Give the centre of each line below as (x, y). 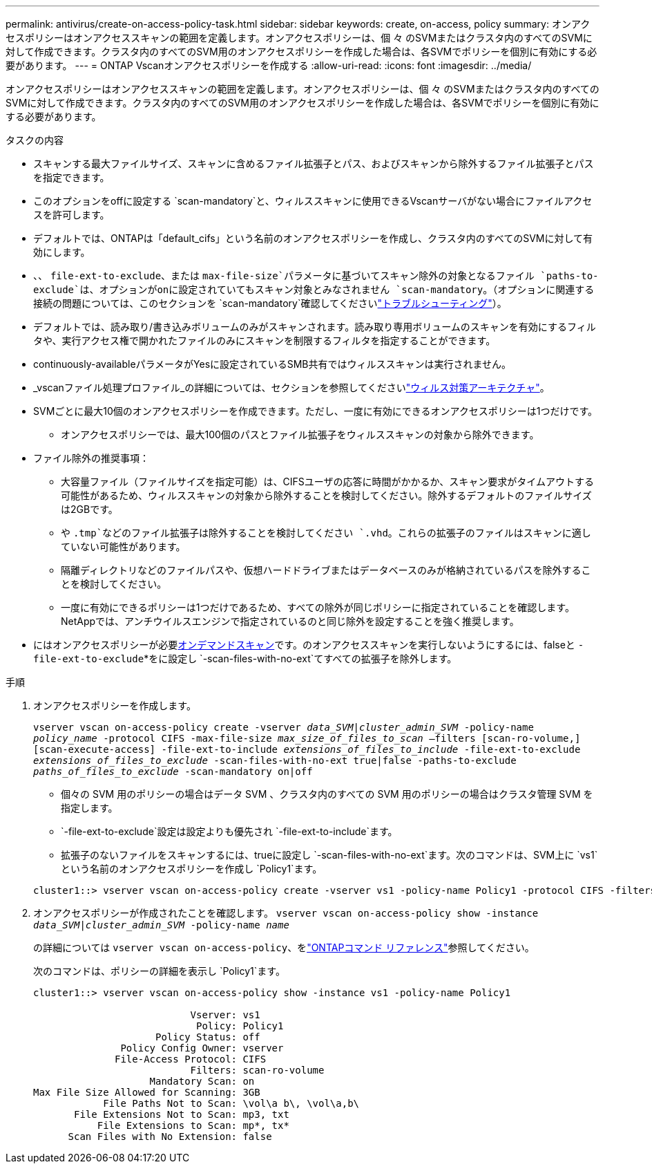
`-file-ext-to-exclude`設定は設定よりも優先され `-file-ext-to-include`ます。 (229, 831)
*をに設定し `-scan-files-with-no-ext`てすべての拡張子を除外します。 (300, 658)
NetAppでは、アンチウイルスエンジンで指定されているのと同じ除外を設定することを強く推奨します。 (290, 621)
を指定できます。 (71, 177)
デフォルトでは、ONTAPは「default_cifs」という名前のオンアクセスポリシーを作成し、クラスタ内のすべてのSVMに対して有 (313, 238)
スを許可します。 (71, 215)
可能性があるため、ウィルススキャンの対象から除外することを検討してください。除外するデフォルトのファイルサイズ (326, 495)
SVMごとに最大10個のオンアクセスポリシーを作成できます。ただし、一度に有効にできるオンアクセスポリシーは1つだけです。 (316, 411)
